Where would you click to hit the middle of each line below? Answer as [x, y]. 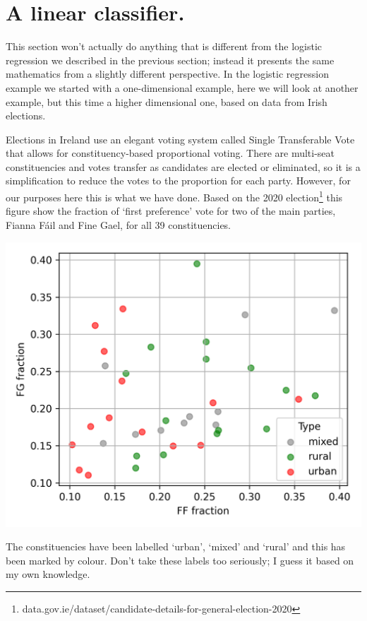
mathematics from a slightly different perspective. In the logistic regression [167, 74]
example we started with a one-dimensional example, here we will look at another [182, 87]
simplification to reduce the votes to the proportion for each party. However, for [178, 181]
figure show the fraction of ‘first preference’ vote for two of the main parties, [171, 211]
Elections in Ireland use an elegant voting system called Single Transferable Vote [180, 139]
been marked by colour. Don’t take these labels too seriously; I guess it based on [180, 560]
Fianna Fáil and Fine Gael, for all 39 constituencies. [119, 224]
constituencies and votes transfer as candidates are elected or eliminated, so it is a [183, 166]
